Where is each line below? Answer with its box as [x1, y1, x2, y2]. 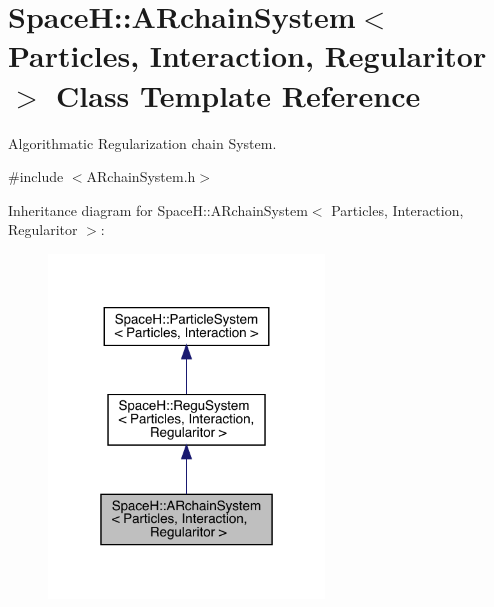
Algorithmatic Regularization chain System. [8, 132, 277, 153]
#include [8, 166, 64, 187]
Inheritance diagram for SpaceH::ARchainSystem [8, 199, 308, 220]
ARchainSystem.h [86, 166, 196, 187]
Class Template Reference [56, 74, 421, 115]
